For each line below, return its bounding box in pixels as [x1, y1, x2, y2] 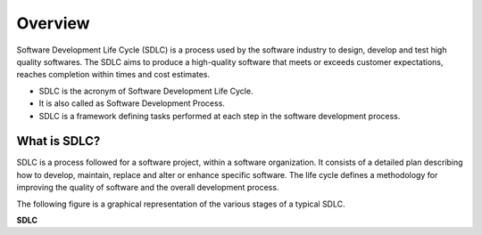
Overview [16, 13, 90, 33]
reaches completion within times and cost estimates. [16, 69, 210, 80]
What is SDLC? [16, 134, 101, 149]
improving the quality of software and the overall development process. [16, 182, 279, 193]
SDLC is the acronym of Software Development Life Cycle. [38, 85, 253, 96]
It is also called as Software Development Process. [38, 98, 225, 109]
